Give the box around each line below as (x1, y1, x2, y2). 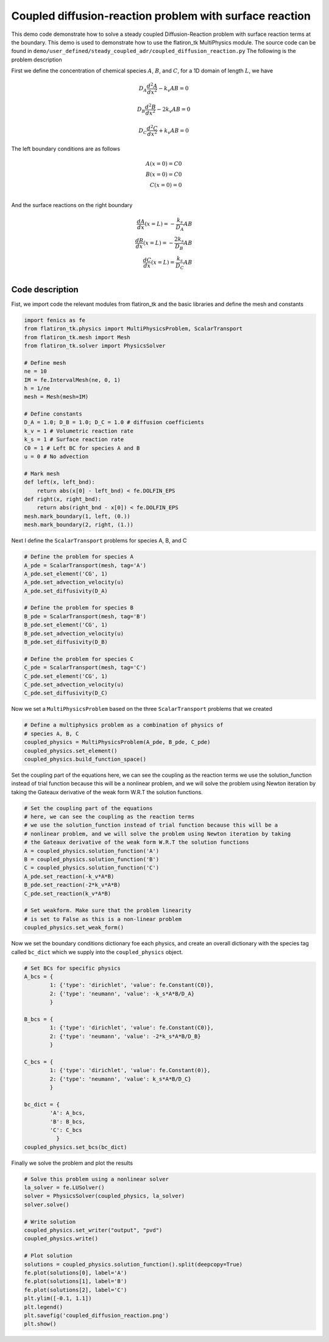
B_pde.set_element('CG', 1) (24, 621, 108, 629)
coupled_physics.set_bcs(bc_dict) (24, 1143, 127, 1151)
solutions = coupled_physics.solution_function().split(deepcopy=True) (24, 1261, 243, 1268)
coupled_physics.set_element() (24, 747, 118, 754)
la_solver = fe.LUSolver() (24, 1184, 105, 1191)
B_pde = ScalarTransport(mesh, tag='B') (24, 613, 146, 620)
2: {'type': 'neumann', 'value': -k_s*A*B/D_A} (49, 990, 195, 997)
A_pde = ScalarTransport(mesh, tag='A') (24, 562, 146, 569)
